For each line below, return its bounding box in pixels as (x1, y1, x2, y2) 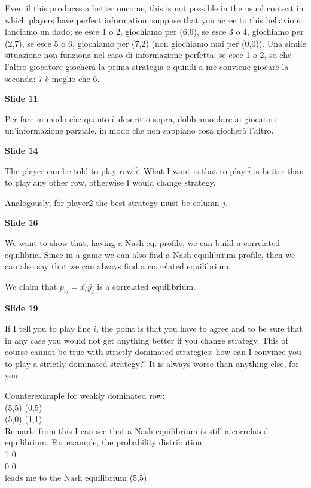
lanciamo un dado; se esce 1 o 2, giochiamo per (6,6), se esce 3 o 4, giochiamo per (5, 25, 304, 38)
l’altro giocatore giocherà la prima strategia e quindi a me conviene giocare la (5, 60, 289, 72)
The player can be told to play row (5, 164, 133, 177)
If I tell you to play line (5, 322, 91, 335)
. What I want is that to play (138, 164, 246, 177)
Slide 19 (5, 302, 38, 314)
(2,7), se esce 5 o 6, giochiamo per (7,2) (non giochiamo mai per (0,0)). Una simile (5, 37, 306, 49)
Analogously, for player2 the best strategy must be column (5, 196, 219, 208)
